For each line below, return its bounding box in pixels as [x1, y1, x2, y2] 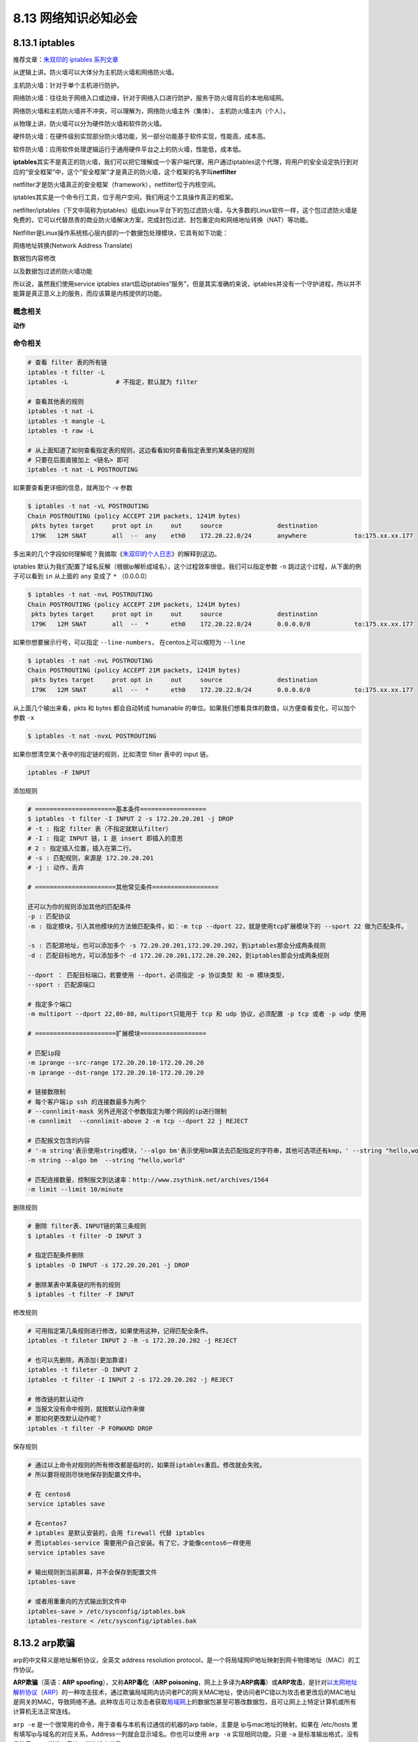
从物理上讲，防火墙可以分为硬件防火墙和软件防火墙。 [13, 119, 166, 128]
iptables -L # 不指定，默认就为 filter [27, 378, 198, 386]
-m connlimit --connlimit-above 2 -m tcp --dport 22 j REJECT [27, 1117, 249, 1125]
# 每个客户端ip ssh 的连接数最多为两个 [27, 1097, 146, 1106]
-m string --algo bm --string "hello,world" [27, 1157, 186, 1164]
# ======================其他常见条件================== [27, 884, 219, 891]
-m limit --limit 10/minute [27, 1185, 123, 1194]
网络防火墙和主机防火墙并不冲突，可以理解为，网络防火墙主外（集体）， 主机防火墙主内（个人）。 [13, 107, 289, 115]
